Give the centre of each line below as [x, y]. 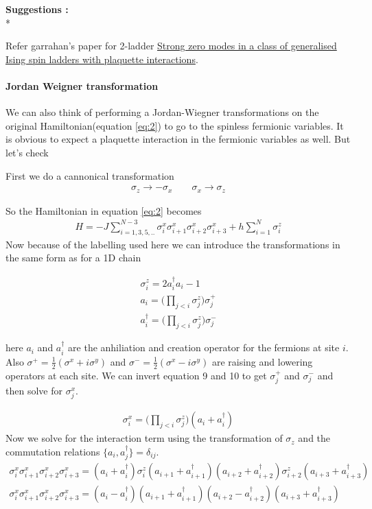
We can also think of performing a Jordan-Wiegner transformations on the [162, 112]
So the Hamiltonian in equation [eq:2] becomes [104, 210]
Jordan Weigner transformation [82, 85]
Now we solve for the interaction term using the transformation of [144, 438]
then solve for [34, 390]
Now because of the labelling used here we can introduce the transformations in [173, 244]
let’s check [27, 152]
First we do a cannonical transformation [90, 175]
